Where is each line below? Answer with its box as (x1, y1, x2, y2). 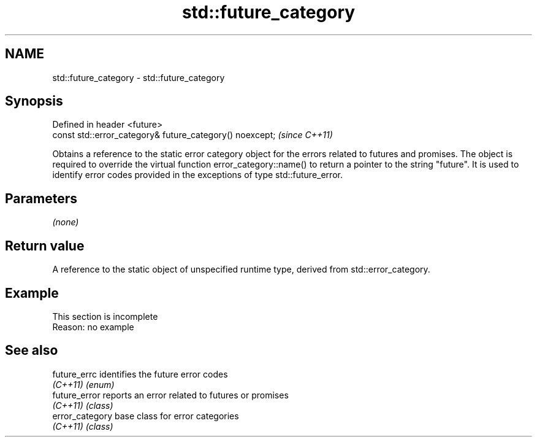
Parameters (5, 190, 77, 206)
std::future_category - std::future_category (52, 72, 225, 83)
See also (5, 343, 58, 359)
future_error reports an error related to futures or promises (52, 389, 289, 400)
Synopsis (5, 93, 63, 109)
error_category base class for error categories (52, 410, 239, 421)
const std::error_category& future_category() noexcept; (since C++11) (52, 130, 333, 141)
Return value (5, 238, 85, 254)
